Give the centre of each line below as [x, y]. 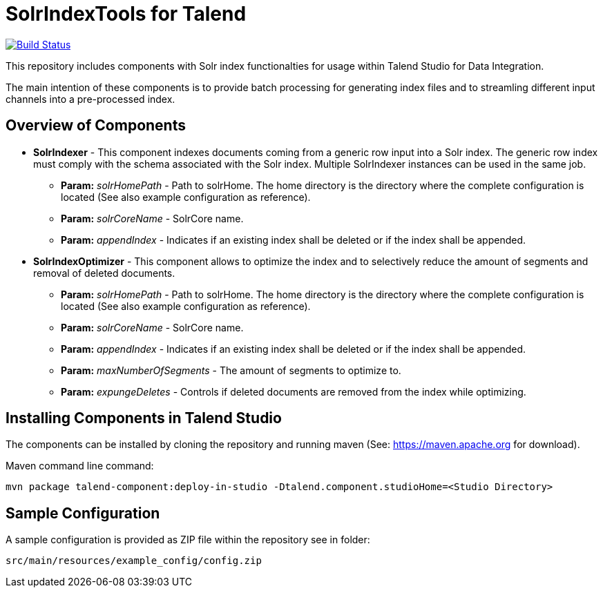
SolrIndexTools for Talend [126, 14]
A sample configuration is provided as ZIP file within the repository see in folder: [188, 540]
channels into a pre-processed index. [90, 99]
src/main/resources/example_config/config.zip [134, 561]
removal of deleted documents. [104, 273]
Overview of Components [96, 126]
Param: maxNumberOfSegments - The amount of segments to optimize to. [231, 370]
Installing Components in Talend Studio [144, 418]
